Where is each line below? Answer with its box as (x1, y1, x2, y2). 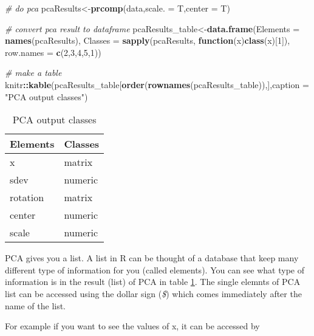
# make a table (5, 66, 62, 79)
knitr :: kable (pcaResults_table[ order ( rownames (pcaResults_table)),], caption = (5, 78, 309, 91)
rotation (10, 190, 44, 205)
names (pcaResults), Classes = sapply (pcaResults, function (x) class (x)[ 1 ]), (5, 34, 290, 47)
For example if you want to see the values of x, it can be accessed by (5, 320, 260, 332)
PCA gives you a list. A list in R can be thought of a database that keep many (5, 252, 299, 264)
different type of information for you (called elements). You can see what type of (5, 263, 304, 276)
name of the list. (5, 299, 66, 312)
